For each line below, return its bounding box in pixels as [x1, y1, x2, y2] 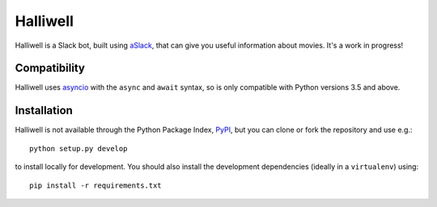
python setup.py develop [29, 144, 128, 153]
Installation [15, 103, 73, 117]
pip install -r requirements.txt [29, 180, 162, 190]
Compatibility [15, 61, 85, 75]
